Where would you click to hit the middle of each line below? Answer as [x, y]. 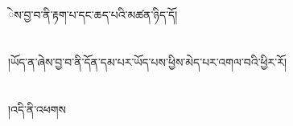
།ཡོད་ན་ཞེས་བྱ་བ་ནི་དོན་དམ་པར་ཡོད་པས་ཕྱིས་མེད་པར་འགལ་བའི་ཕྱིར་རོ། [148, 61]
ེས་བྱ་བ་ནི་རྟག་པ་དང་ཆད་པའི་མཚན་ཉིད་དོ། [93, 14]
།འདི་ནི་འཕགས [37, 109]
